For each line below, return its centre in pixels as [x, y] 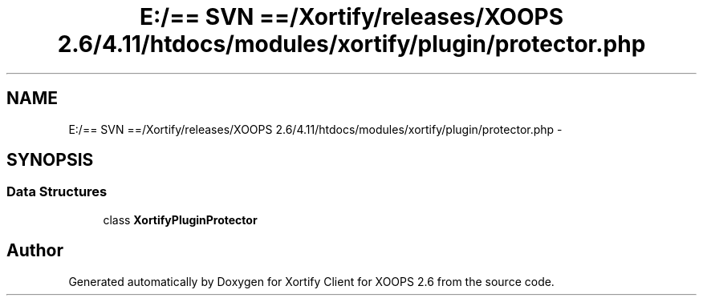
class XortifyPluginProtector [180, 219]
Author [35, 251]
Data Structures [57, 192]
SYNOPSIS [50, 160]
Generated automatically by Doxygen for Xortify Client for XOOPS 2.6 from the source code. [311, 281]
